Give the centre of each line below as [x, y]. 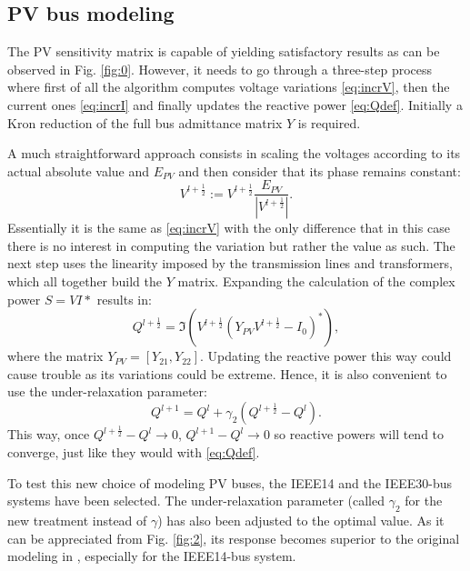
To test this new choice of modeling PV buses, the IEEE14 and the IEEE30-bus [230, 482]
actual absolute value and [79, 170]
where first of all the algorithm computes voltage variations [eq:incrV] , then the [229, 87]
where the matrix [55, 356]
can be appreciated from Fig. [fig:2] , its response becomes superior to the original [234, 538]
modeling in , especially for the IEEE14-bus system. [152, 556]
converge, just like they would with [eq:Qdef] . [134, 451]
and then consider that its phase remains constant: [320, 170]
